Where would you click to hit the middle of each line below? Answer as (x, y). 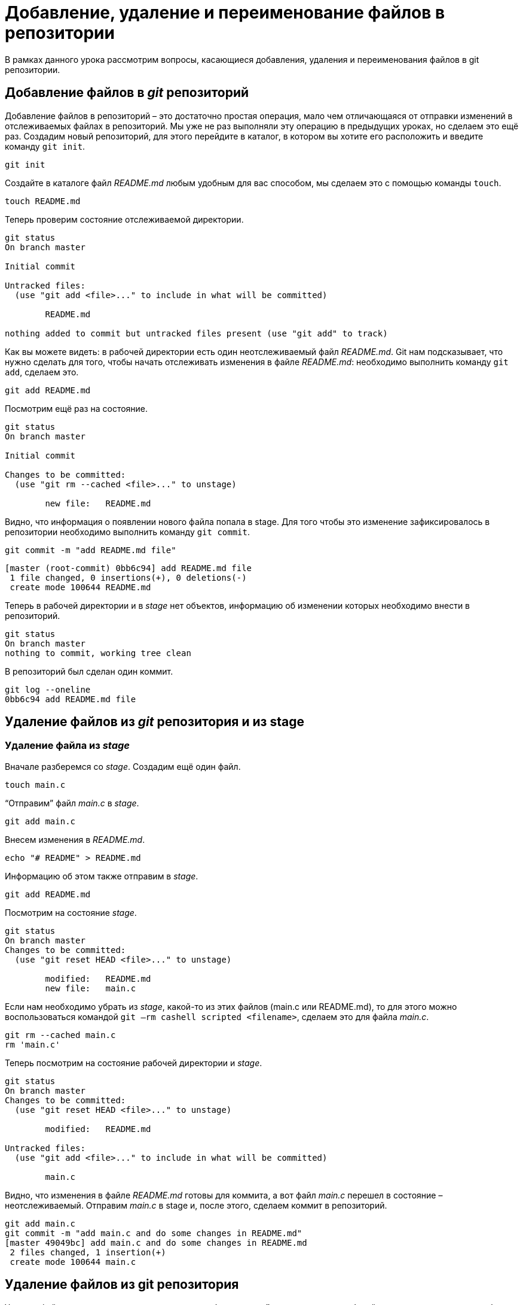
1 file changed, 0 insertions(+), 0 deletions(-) (128, 577)
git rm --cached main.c (60, 1035)
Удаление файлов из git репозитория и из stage (155, 722)
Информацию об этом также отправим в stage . (102, 876)
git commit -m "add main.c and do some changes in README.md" (154, 1233)
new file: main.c (91, 988)
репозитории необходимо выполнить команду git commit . (128, 532)
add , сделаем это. (42, 372)
